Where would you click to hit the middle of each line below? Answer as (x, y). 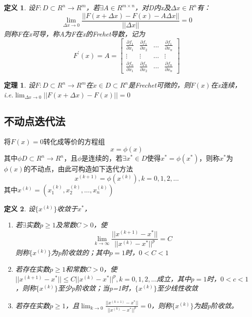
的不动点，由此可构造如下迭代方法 (78, 169)
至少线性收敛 (178, 288)
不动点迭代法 (35, 121)
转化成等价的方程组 (74, 141)
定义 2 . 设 (19, 208)
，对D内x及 (153, 7)
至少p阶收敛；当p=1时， (97, 288)
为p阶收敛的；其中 (80, 252)
